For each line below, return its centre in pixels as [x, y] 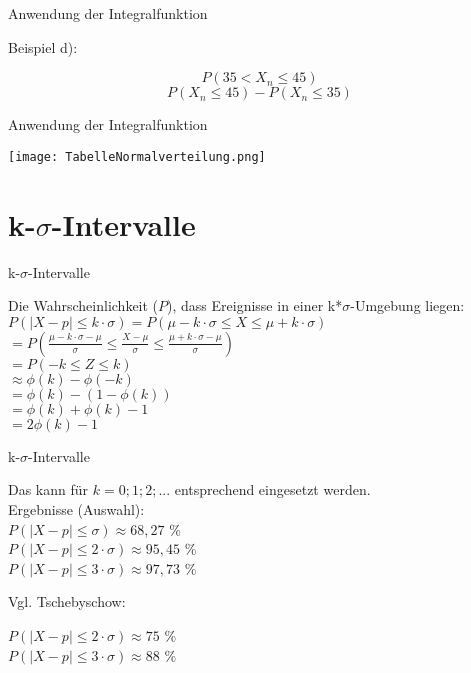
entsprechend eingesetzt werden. [272, 489]
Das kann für [48, 489]
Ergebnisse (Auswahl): [76, 508]
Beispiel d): [43, 46]
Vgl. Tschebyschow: [67, 601]
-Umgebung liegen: [407, 305]
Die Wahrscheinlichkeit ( [83, 305]
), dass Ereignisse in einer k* [255, 305]
